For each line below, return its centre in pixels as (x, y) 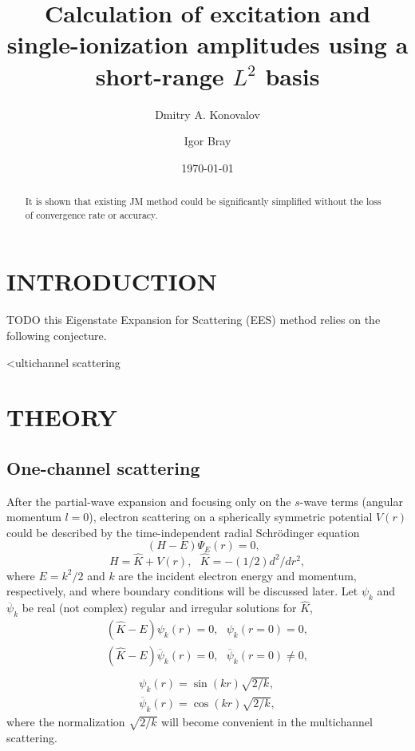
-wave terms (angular (351, 501)
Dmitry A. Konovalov (207, 114)
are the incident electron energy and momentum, (237, 575)
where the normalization (66, 721)
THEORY (62, 417)
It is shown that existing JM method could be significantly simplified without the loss (203, 202)
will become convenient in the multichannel (267, 721)
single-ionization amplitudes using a (207, 44)
